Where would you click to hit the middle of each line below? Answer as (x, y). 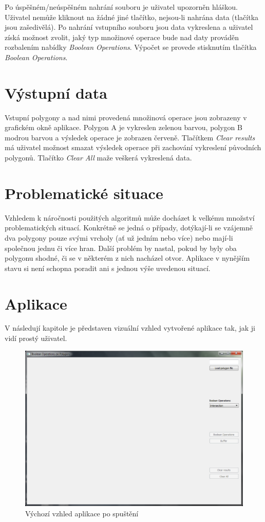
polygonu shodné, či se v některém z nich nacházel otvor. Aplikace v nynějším (127, 258)
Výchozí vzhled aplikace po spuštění (82, 513)
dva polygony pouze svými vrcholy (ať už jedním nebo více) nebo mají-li (119, 237)
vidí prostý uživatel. (36, 338)
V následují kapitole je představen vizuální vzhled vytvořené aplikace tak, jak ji (130, 328)
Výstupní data (56, 92)
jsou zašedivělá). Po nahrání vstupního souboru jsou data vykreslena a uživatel (129, 27)
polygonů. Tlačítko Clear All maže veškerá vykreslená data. (98, 158)
